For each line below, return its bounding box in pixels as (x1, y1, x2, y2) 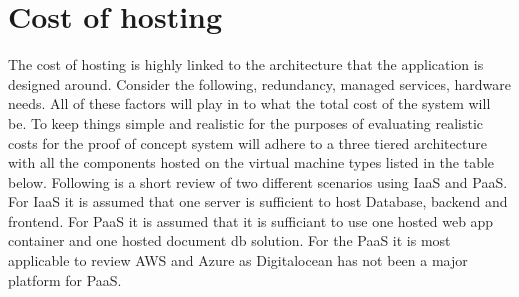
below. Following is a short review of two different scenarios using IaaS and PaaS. (8, 171, 508, 192)
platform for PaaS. (8, 269, 122, 290)
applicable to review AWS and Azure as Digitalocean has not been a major (8, 250, 468, 271)
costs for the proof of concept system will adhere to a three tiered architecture (8, 132, 487, 153)
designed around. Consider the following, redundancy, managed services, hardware (8, 73, 512, 94)
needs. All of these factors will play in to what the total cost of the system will (8, 93, 491, 114)
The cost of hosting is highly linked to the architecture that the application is (8, 54, 484, 75)
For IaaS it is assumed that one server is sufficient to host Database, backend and (8, 191, 508, 212)
